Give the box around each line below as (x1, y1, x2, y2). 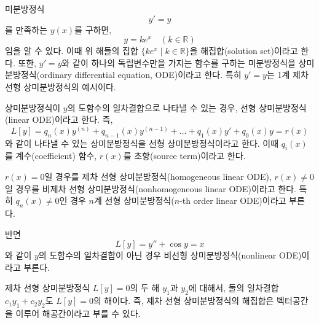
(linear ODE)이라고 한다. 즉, (5, 113, 113, 126)
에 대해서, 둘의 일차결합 (188, 281, 279, 294)
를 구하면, (74, 23, 112, 36)
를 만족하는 (5, 23, 48, 36)
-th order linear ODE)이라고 (179, 194, 286, 207)
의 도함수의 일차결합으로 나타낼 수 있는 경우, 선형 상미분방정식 (67, 101, 307, 114)
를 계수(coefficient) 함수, (5, 149, 97, 162)
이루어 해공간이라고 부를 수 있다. (15, 306, 141, 319)
